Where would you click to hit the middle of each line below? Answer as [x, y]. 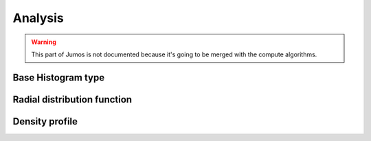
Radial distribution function [72, 99]
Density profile [45, 121]
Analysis [38, 18]
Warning [44, 42]
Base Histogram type [59, 77]
